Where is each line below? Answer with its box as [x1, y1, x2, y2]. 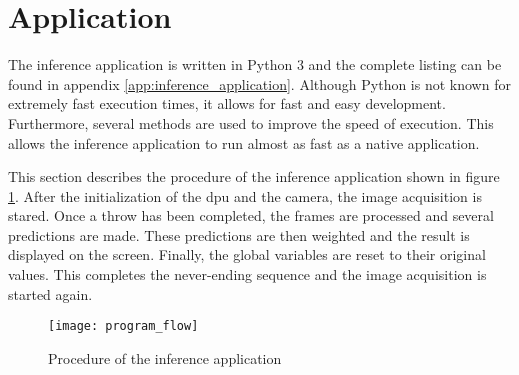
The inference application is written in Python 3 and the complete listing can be [8, 54, 502, 75]
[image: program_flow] [48, 319, 199, 334]
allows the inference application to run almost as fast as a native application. [8, 132, 480, 153]
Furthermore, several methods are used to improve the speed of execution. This [8, 112, 494, 133]
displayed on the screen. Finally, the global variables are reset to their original [8, 244, 486, 265]
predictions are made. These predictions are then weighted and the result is [8, 224, 470, 245]
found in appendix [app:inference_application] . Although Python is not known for [8, 73, 511, 94]
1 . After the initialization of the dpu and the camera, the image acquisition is [8, 185, 482, 206]
